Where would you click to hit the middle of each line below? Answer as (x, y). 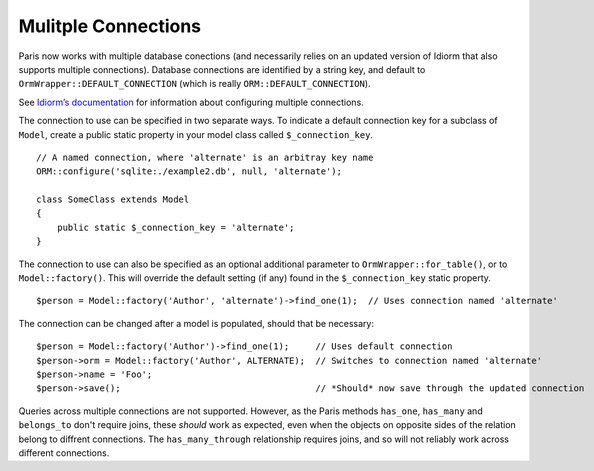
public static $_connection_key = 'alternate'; (175, 227)
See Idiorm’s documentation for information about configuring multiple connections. (191, 102)
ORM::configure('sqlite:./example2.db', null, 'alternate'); (189, 171)
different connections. (64, 452)
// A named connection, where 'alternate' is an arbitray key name (205, 157)
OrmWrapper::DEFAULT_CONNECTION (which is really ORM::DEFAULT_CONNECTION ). (194, 84)
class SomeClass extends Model (113, 199)
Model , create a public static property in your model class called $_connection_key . (196, 134)
